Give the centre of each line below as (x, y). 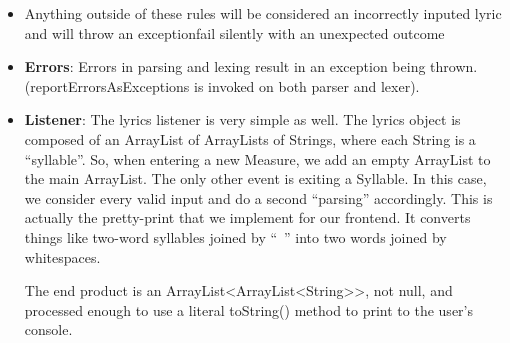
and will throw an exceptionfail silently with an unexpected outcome (234, 32)
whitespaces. (62, 256)
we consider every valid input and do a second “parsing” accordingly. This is (258, 197)
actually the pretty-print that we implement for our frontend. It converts (247, 217)
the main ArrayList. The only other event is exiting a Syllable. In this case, (255, 178)
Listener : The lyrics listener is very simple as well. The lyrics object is (242, 119)
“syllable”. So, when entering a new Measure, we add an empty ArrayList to (257, 158)
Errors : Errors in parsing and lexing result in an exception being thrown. (251, 66)
